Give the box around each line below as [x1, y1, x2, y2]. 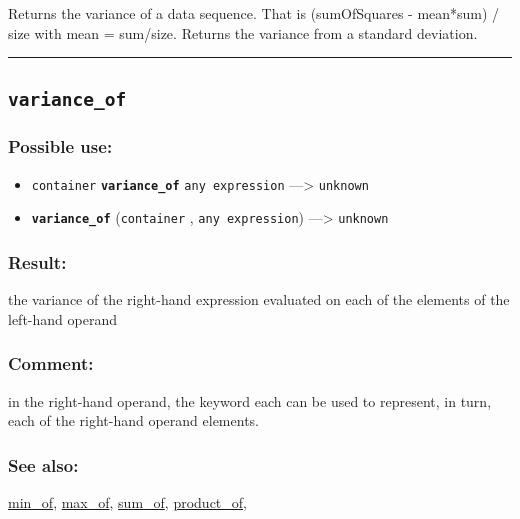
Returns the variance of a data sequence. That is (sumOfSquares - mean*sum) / [8, 3, 500, 23]
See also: [8, 452, 79, 477]
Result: [8, 250, 67, 274]
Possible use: [8, 134, 113, 159]
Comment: [8, 351, 94, 376]
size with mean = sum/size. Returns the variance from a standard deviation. [8, 22, 478, 43]
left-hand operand [8, 308, 117, 329]
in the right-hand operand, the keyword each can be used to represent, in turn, [8, 390, 492, 411]
